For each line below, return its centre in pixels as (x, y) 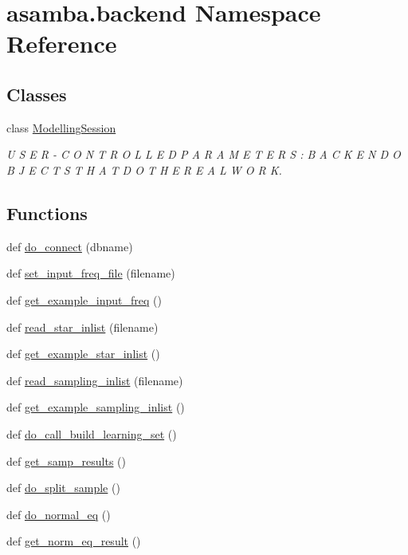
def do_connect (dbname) (70, 246)
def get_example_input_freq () (84, 299)
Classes (37, 94)
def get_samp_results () (66, 461)
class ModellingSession (61, 127)
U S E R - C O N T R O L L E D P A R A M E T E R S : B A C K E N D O (204, 154)
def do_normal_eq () (59, 514)
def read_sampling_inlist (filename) (95, 380)
